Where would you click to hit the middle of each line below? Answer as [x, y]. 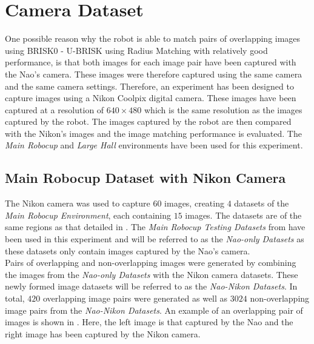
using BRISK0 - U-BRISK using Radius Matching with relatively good [136, 50]
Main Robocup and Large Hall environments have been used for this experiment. [154, 145]
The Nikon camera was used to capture [78, 203]
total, [15, 298]
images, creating [194, 203]
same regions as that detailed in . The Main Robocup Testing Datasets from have [155, 227]
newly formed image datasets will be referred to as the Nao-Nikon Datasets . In [151, 286]
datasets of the [262, 203]
